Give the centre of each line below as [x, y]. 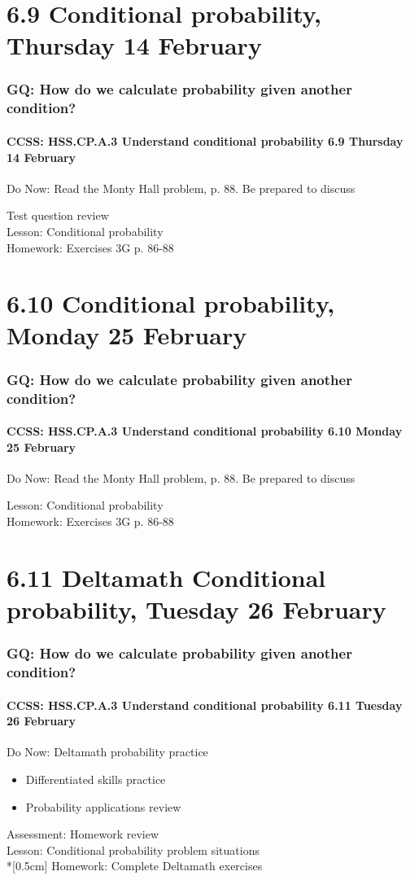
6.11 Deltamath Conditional [166, 577]
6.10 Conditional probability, [171, 303]
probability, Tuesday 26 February [196, 609]
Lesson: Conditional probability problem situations [133, 849]
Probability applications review [103, 806]
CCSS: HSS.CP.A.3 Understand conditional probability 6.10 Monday [205, 431]
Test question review [58, 215]
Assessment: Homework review [83, 834]
